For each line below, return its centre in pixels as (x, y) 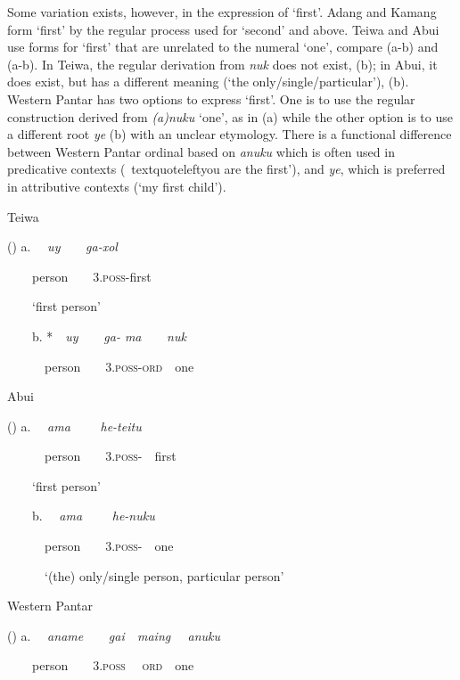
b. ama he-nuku (93, 516)
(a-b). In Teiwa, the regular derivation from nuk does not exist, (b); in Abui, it (222, 64)
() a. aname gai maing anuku (114, 635)
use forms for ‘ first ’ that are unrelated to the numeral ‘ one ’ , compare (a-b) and (223, 47)
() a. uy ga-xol (62, 246)
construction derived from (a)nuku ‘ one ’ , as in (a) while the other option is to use (230, 116)
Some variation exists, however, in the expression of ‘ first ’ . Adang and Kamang (222, 12)
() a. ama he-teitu (74, 426)
